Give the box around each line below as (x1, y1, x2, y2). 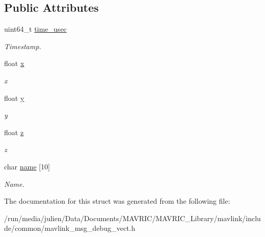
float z (4, 126, 24, 137)
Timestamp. (4, 40, 41, 51)
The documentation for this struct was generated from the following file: (4, 196, 230, 206)
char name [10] (4, 161, 50, 171)
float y (4, 92, 25, 103)
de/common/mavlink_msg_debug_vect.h (4, 223, 135, 233)
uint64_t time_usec (4, 24, 67, 34)
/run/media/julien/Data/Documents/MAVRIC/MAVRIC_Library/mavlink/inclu (4, 212, 261, 223)
